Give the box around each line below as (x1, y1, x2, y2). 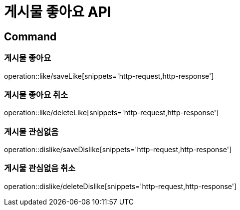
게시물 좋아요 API (4, 3, 111, 20)
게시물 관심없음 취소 (4, 163, 76, 174)
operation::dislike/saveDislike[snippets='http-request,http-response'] (4, 145, 232, 154)
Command (4, 30, 57, 43)
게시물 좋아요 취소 (4, 89, 68, 100)
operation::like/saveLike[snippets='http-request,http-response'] (4, 71, 214, 80)
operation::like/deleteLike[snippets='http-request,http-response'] (4, 108, 219, 117)
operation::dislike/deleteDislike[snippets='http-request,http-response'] (4, 182, 237, 191)
